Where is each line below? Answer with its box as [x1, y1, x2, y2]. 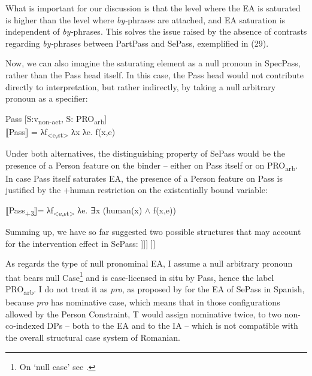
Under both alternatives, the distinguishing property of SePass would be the [5, 147, 286, 159]
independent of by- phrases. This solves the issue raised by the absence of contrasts [5, 25, 307, 38]
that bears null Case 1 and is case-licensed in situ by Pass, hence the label [5, 269, 274, 283]
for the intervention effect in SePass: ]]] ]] [5, 237, 156, 249]
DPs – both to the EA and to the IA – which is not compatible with [47, 319, 298, 332]
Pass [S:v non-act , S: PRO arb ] [5, 112, 107, 126]
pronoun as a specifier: [5, 92, 88, 105]
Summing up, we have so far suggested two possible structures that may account [5, 225, 301, 238]
